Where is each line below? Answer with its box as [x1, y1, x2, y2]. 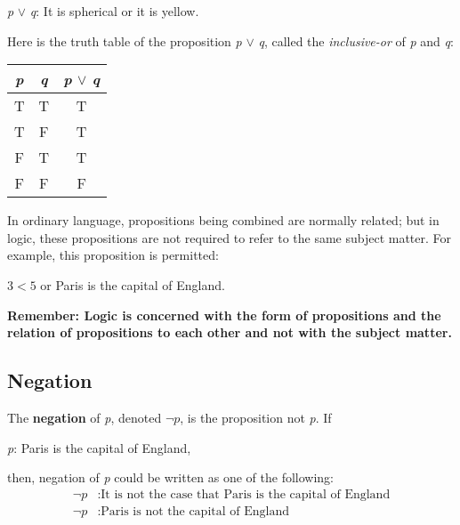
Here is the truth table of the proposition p [7, 31, 242, 50]
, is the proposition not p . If [180, 408, 332, 426]
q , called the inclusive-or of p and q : [258, 31, 454, 50]
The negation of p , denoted [7, 408, 162, 426]
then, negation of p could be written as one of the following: [7, 468, 335, 487]
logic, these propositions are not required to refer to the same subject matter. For [7, 228, 452, 246]
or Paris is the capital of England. [40, 275, 225, 294]
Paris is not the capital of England [101, 505, 289, 518]
